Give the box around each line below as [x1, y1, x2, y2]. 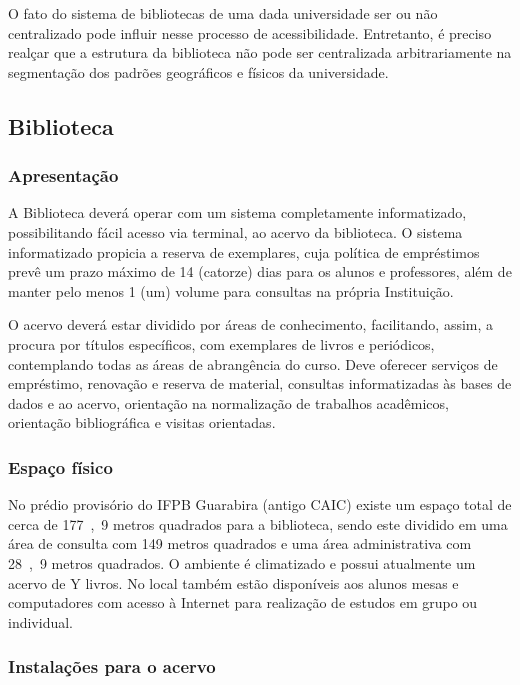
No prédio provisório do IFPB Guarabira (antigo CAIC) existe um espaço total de [8, 494, 512, 515]
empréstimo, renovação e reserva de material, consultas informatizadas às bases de [8, 373, 512, 394]
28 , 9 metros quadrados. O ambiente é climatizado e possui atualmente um [8, 552, 476, 573]
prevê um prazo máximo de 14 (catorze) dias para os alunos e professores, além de [8, 261, 512, 282]
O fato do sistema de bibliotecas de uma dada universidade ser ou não [8, 3, 438, 23]
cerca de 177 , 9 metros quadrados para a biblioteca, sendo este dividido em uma [8, 513, 508, 534]
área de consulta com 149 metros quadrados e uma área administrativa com [8, 533, 472, 554]
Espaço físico [8, 454, 113, 479]
